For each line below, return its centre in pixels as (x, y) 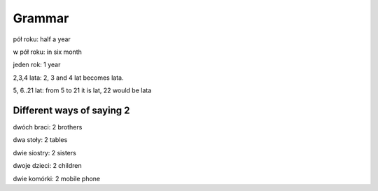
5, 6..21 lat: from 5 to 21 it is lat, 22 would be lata (82, 90)
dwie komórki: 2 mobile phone (57, 178)
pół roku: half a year (42, 39)
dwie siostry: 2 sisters (44, 153)
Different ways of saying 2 (71, 110)
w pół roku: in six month (47, 52)
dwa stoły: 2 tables (40, 140)
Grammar (41, 18)
